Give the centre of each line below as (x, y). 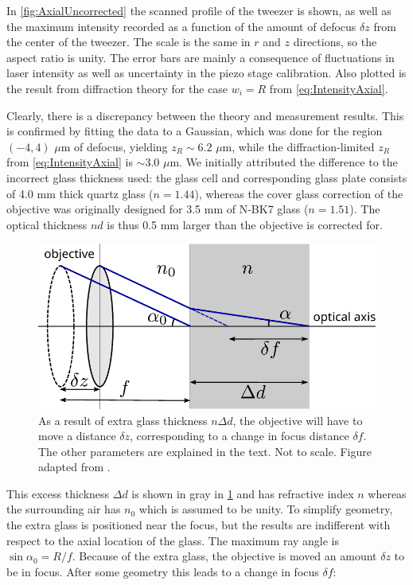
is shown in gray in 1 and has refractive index (243, 493)
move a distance (77, 436)
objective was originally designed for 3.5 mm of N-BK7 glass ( (158, 209)
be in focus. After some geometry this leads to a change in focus (163, 571)
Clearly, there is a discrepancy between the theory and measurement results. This (205, 115)
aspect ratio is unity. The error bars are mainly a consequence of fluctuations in (201, 57)
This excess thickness (58, 493)
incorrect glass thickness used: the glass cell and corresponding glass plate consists (207, 177)
